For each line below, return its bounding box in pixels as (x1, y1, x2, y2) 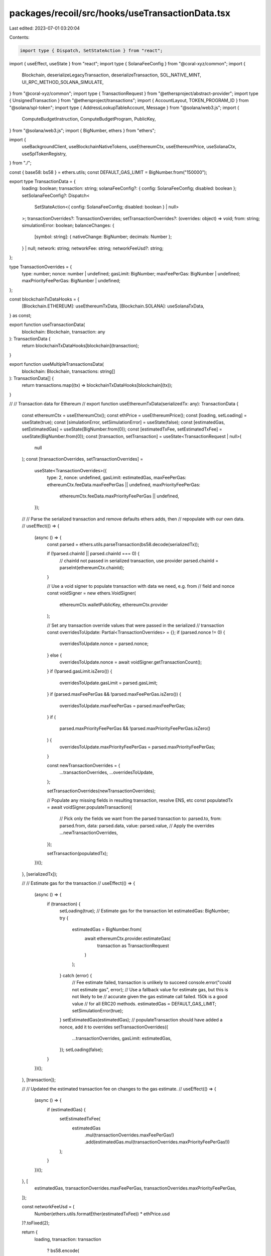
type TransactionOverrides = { (9, 264, 72, 270)
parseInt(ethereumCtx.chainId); (59, 565, 124, 571)
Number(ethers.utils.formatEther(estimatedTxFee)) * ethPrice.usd (34, 1211, 170, 1217)
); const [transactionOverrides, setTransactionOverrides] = (22, 456, 144, 462)
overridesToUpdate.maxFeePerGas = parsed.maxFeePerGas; (59, 702, 186, 708)
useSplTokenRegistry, (22, 151, 67, 157)
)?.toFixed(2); (22, 1220, 50, 1226)
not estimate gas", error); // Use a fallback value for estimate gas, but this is (72, 986, 228, 992)
